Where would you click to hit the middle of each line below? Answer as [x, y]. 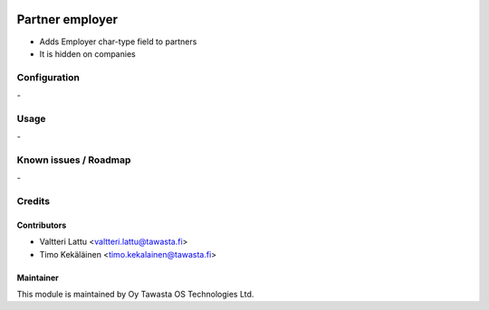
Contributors [42, 225]
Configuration [48, 77]
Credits [33, 202]
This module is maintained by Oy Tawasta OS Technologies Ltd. [135, 295]
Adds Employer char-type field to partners [118, 42]
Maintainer [38, 277]
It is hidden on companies [87, 53]
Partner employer [67, 19]
